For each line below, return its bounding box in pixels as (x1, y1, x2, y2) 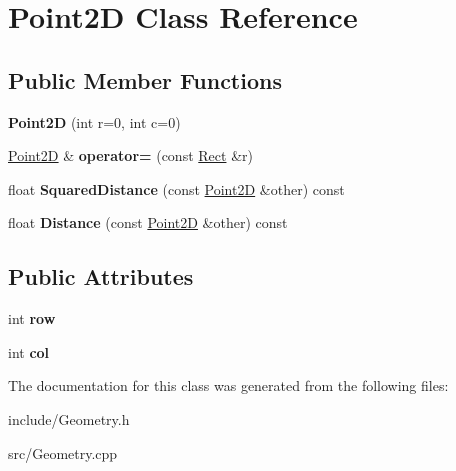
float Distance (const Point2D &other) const (8, 212, 288, 233)
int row (8, 308, 56, 329)
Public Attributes (8, 261, 194, 292)
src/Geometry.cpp (8, 442, 118, 463)
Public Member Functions (8, 64, 282, 95)
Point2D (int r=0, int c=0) (8, 111, 181, 132)
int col (8, 341, 50, 362)
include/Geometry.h (8, 408, 130, 429)
